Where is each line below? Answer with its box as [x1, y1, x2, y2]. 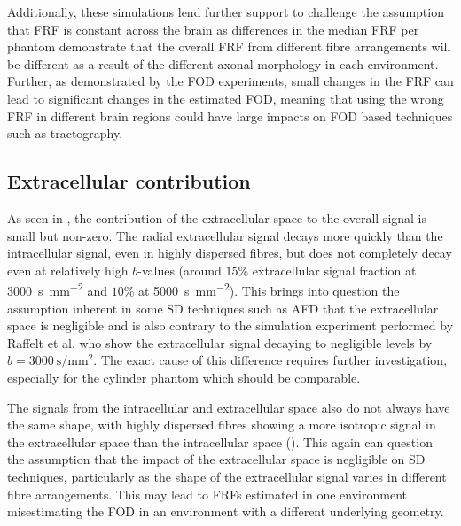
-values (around [137, 260, 222, 279]
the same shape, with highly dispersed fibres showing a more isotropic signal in [7, 415, 436, 434]
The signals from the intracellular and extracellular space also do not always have [7, 398, 450, 416]
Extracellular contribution [7, 167, 251, 195]
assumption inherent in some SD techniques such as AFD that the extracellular [7, 298, 439, 317]
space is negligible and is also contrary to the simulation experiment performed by [7, 316, 454, 335]
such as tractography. [7, 124, 123, 143]
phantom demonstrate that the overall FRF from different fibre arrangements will [7, 37, 451, 56]
